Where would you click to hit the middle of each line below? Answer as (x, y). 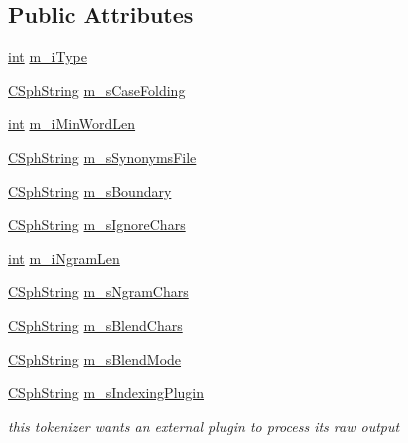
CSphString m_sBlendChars (95, 324)
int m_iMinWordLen (72, 123)
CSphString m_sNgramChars (98, 291)
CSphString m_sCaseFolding (97, 89)
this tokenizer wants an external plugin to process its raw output (204, 425)
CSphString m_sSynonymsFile (102, 156)
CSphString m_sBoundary (90, 190)
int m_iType (47, 56)
